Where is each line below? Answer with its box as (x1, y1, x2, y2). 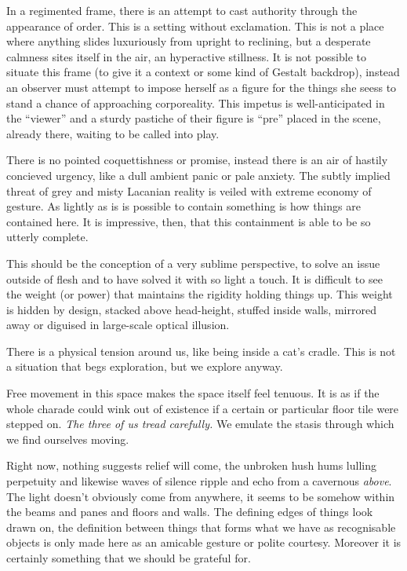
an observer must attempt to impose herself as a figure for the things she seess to (6, 79, 397, 95)
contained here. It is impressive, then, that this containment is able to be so (6, 213, 371, 229)
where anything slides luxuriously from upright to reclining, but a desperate (6, 33, 371, 49)
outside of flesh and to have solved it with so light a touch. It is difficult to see (6, 270, 383, 287)
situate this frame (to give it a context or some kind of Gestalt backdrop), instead (6, 64, 400, 80)
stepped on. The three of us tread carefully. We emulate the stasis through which (6, 415, 394, 432)
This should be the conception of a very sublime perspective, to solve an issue (6, 254, 380, 271)
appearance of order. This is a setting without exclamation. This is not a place (6, 17, 384, 34)
